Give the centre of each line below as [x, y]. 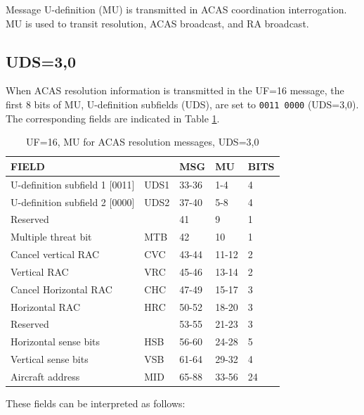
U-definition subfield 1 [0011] [73, 184]
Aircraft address [45, 376]
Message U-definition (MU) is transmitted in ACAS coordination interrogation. [176, 9]
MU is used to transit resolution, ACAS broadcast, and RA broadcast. [157, 23]
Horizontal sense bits [56, 341]
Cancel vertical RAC [55, 254]
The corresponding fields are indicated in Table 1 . [113, 118]
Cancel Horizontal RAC [61, 289]
